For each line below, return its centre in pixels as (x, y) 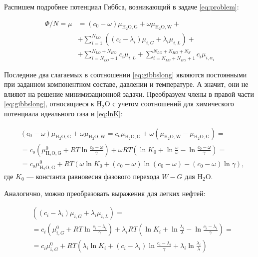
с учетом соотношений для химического (173, 104)
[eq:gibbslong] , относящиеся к (49, 104)
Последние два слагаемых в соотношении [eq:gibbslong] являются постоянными (126, 74)
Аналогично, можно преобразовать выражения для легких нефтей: (105, 193)
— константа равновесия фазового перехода (93, 176)
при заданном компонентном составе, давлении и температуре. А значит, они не (126, 84)
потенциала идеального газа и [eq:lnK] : (63, 113)
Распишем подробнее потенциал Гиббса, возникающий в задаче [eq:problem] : (122, 6)
